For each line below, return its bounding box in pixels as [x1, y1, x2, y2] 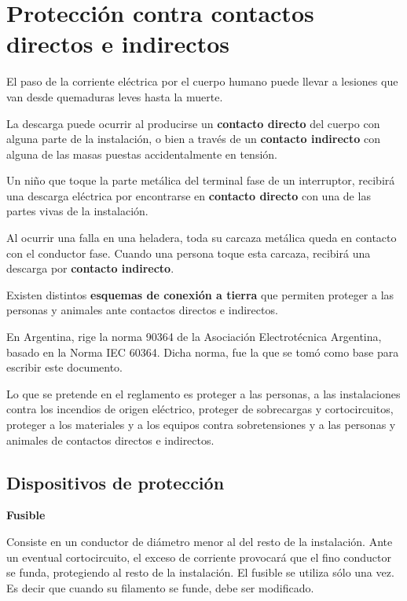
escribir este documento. [6, 359, 123, 376]
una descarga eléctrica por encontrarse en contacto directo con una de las [6, 187, 371, 203]
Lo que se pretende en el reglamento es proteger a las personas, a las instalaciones [6, 385, 401, 401]
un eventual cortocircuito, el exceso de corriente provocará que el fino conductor [6, 548, 391, 565]
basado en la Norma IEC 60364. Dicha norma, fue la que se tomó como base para [6, 343, 399, 360]
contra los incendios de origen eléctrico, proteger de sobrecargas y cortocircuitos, [6, 401, 394, 417]
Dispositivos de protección [6, 470, 225, 494]
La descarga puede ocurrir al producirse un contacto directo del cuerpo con [6, 115, 380, 131]
